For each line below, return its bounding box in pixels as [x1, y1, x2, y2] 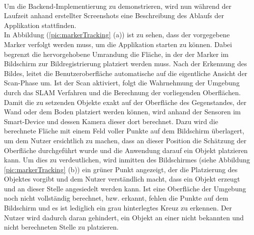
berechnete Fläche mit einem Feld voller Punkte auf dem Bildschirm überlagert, [4, 126, 245, 136]
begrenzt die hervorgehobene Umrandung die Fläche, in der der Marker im [4, 49, 229, 59]
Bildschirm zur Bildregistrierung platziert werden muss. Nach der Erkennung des [4, 58, 247, 69]
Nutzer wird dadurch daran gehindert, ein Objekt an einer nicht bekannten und [4, 212, 244, 222]
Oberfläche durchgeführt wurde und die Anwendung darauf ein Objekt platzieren [4, 145, 248, 155]
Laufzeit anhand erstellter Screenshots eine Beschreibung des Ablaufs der [4, 10, 224, 21]
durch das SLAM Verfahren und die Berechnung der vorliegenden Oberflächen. [4, 87, 241, 97]
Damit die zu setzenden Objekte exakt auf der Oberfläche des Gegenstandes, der [4, 97, 247, 107]
